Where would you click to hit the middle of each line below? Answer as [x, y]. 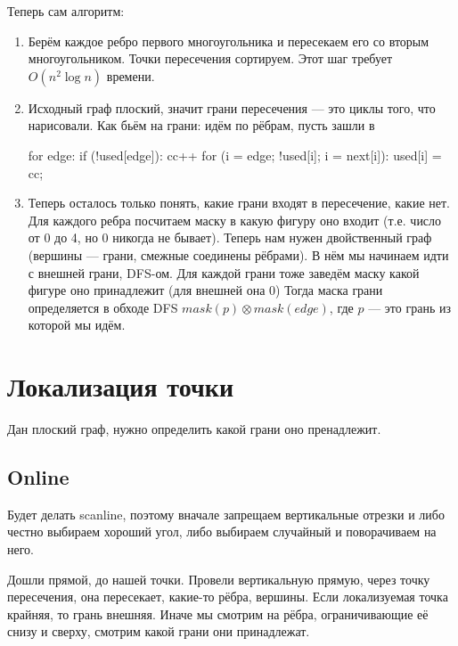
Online [38, 477]
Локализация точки [121, 386]
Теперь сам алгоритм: [66, 11]
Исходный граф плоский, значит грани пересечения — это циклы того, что [232, 107]
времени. [131, 75]
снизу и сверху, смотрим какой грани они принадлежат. [159, 631]
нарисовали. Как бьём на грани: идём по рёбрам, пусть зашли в [201, 125]
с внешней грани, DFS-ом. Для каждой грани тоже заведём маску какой [224, 272]
